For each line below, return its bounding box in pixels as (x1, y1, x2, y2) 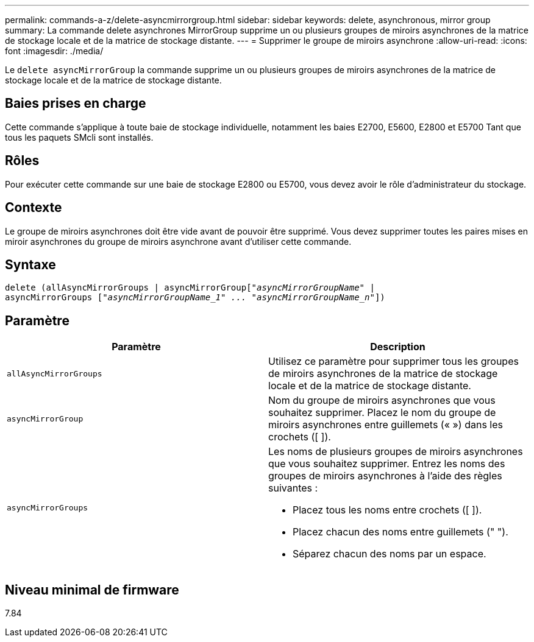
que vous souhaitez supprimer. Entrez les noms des (268, 457, 505, 470)
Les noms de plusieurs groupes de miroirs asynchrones (268, 445, 523, 458)
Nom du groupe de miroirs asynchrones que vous (268, 394, 496, 407)
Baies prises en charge (5, 96, 146, 111)
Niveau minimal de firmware (5, 582, 179, 598)
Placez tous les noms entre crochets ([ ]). (293, 504, 482, 517)
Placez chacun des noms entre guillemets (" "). (293, 526, 508, 538)
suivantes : (268, 482, 318, 495)
